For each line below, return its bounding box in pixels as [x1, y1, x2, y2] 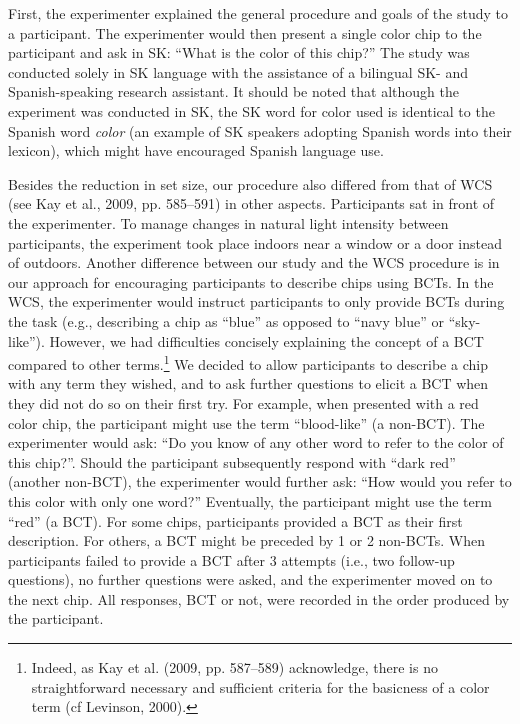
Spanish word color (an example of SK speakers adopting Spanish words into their [8, 120, 512, 141]
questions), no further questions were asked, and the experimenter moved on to [8, 569, 493, 590]
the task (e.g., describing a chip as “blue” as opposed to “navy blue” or [8, 310, 445, 331]
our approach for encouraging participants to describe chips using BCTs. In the [8, 271, 494, 292]
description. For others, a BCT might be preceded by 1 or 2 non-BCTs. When [8, 530, 485, 551]
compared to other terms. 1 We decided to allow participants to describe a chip [8, 351, 488, 374]
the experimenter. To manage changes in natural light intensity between [8, 212, 449, 233]
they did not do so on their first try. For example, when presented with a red [8, 392, 479, 413]
